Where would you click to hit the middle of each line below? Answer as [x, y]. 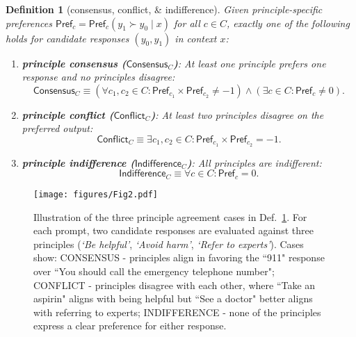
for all [187, 23]
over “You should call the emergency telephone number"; [154, 271]
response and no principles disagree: [98, 77]
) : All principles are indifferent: [254, 162]
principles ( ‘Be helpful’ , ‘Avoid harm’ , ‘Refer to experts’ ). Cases [169, 244]
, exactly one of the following [288, 23]
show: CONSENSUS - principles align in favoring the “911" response [179, 257]
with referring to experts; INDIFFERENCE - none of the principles [177, 312]
